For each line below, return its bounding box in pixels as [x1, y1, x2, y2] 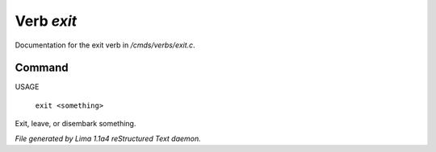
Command [15, 61, 69, 75]
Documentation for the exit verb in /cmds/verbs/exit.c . [15, 40, 195, 50]
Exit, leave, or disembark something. [15, 119, 136, 129]
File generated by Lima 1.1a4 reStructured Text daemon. [15, 134, 201, 143]
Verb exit [15, 12, 78, 30]
